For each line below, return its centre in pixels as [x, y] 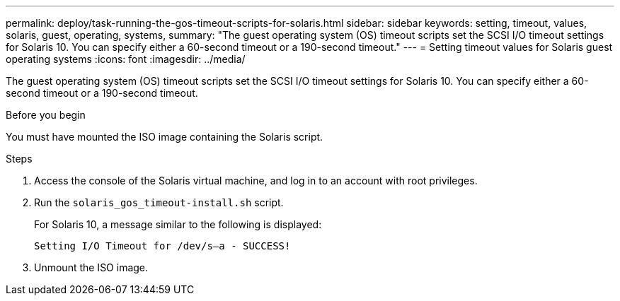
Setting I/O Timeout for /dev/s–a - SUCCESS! [162, 246]
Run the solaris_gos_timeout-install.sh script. [159, 202]
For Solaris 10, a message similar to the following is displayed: [178, 224]
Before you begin [46, 115]
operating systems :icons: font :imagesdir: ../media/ [126, 59]
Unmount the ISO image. [91, 267]
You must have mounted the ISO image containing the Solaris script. [165, 137]
